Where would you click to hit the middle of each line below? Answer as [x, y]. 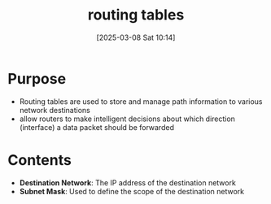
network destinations [55, 110]
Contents [40, 160]
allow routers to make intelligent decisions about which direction [127, 119]
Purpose [37, 78]
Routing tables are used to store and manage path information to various [141, 101]
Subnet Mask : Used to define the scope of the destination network [132, 191]
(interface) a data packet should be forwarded [96, 127]
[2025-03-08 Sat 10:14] [136, 37]
